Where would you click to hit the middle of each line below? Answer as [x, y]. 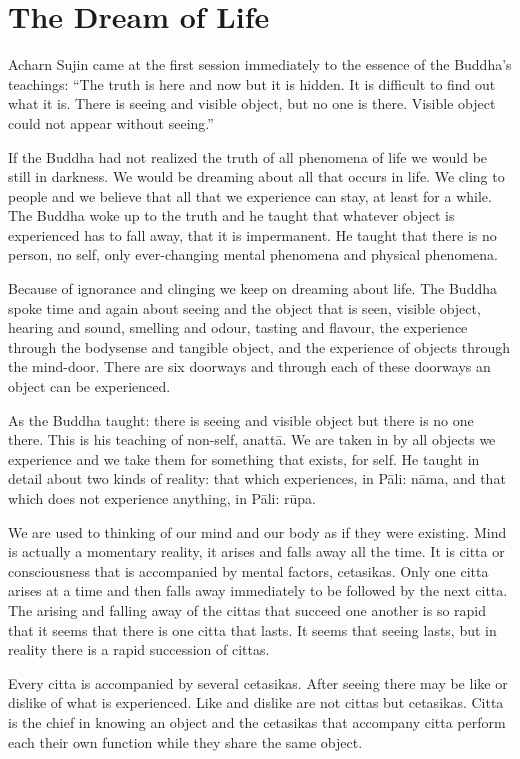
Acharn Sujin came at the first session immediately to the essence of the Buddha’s [260, 64]
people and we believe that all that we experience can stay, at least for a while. [250, 195]
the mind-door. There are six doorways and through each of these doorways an [249, 366]
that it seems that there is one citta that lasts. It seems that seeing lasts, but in [252, 629]
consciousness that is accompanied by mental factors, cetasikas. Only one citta [248, 570]
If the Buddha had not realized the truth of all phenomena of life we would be [248, 156]
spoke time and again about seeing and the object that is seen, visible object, [244, 307]
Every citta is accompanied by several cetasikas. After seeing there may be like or [258, 682]
